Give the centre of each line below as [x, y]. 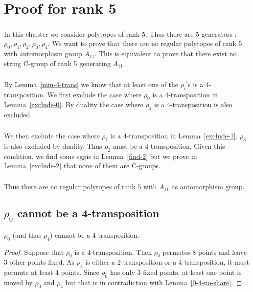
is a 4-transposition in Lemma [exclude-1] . [174, 136]
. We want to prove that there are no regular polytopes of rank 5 [145, 43]
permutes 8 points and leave [205, 252]
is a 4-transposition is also [193, 104]
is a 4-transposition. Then [113, 252]
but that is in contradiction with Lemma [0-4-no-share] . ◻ [154, 282]
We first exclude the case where [94, 94]
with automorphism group [43, 54]
